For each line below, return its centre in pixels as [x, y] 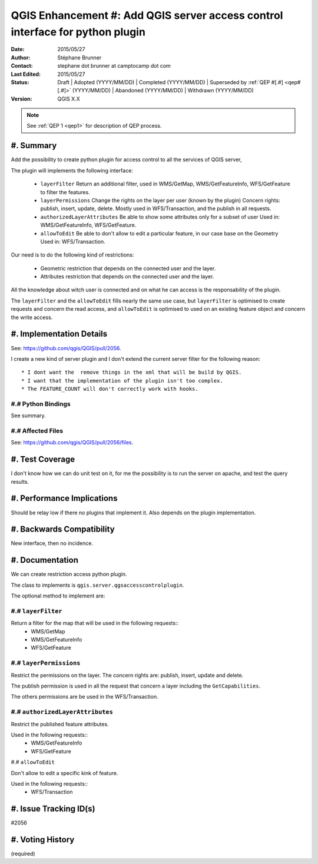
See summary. [29, 416]
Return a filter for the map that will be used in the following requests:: [95, 623]
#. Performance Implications [64, 498]
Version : [21, 99]
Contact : [22, 66]
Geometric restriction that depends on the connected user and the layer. [128, 268]
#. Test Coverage [43, 459]
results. [20, 481]
